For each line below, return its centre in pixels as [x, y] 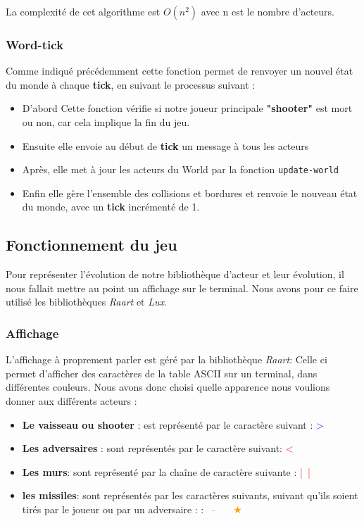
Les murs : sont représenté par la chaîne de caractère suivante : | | [166, 471]
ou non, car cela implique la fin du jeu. [106, 122]
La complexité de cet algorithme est [83, 11]
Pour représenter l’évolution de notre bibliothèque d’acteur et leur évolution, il [175, 274]
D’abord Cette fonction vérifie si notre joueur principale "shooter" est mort [187, 108]
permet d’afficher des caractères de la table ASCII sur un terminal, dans [162, 373]
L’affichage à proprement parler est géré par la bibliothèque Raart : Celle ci [167, 359]
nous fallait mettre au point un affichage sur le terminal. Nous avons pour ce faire [182, 288]
